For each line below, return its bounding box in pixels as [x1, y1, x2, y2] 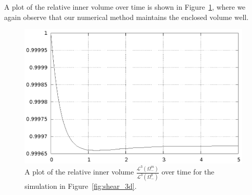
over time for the [161, 166, 215, 177]
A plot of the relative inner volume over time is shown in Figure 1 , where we [4, 2, 246, 12]
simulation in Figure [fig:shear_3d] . [25, 180, 137, 191]
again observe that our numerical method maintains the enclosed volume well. [4, 11, 249, 22]
